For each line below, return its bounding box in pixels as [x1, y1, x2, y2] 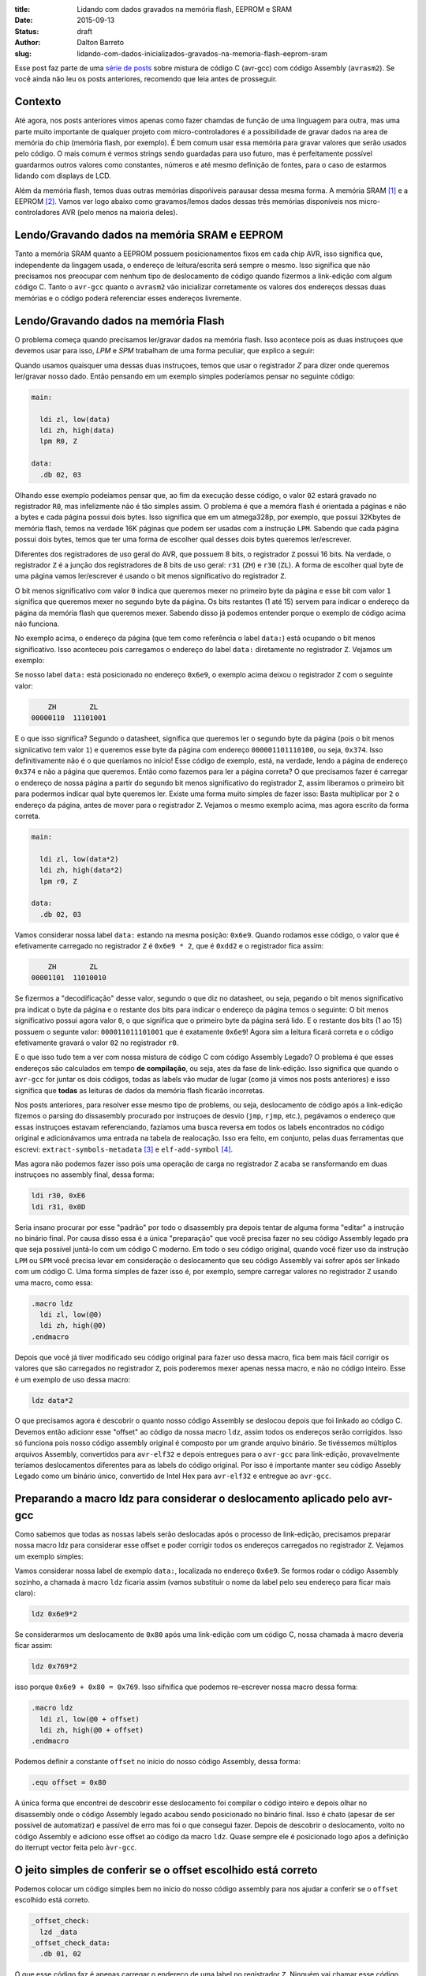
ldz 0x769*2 [31, 1662, 78, 1671]
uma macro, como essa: [14, 1277, 93, 1288]
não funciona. [14, 619, 60, 628]
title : [14, 5, 31, 13]
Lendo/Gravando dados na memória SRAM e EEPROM [14, 228, 283, 242]
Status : [14, 26, 39, 36]
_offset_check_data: [31, 1938, 110, 1948]
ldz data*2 [31, 1396, 73, 1405]
